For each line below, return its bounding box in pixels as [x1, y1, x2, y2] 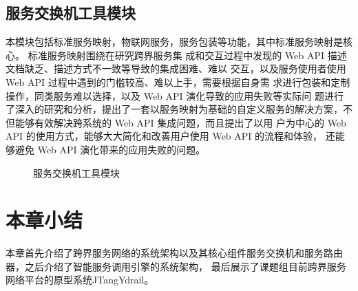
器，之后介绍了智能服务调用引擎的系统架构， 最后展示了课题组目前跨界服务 [6, 259, 346, 273]
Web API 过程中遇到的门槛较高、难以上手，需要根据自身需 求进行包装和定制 [6, 74, 350, 89]
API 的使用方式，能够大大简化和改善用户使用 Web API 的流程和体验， [6, 129, 323, 143]
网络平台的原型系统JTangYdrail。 [6, 272, 154, 287]
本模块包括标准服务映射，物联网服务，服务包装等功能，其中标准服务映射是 [6, 34, 343, 49]
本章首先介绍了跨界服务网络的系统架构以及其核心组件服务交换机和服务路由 [6, 246, 343, 260]
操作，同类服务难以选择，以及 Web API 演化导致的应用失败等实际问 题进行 [6, 88, 344, 103]
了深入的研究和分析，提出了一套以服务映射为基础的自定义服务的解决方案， [6, 102, 343, 116]
